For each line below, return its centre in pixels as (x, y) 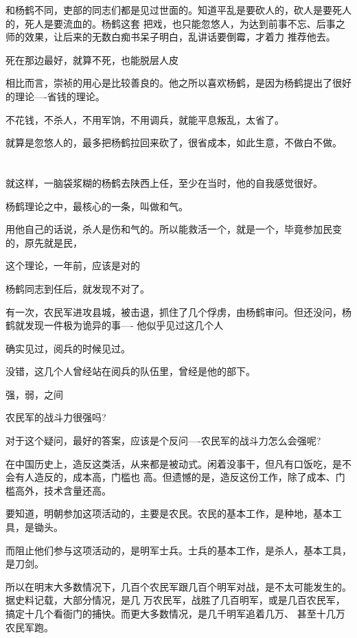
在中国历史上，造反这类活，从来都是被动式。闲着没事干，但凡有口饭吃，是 (174, 463)
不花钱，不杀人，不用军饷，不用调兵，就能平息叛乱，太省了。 (145, 119)
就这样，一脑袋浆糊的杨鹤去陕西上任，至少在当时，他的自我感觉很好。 (164, 182)
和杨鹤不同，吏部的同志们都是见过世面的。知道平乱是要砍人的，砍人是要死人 (178, 10)
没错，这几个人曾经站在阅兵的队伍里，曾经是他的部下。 (130, 371)
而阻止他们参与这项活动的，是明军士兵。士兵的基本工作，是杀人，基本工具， (178, 550)
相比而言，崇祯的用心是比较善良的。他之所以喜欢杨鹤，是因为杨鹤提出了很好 (178, 83)
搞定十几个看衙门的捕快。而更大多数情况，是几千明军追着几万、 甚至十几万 (175, 613)
